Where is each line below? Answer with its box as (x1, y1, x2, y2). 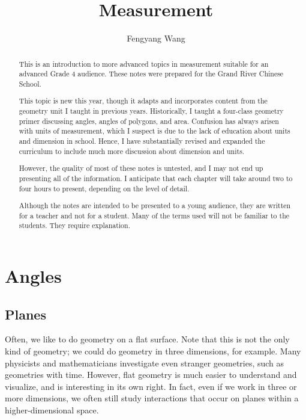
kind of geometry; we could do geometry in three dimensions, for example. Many (5, 345, 301, 357)
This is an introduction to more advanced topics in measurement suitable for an (19, 58, 269, 69)
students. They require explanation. (19, 220, 130, 230)
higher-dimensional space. (5, 403, 99, 416)
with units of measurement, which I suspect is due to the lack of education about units (19, 126, 290, 136)
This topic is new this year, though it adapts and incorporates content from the (19, 96, 268, 106)
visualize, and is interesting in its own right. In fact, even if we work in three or (5, 380, 297, 392)
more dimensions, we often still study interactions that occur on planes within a (5, 392, 299, 404)
